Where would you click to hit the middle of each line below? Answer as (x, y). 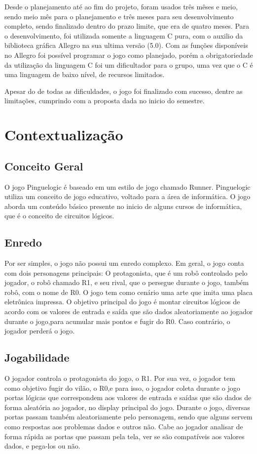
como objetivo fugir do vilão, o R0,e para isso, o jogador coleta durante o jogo (122, 388)
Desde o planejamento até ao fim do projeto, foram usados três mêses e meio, (121, 6)
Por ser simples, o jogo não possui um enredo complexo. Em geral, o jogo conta (124, 263)
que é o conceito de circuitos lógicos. (59, 216)
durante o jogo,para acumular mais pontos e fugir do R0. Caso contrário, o (117, 321)
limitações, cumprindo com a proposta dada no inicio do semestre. (105, 101)
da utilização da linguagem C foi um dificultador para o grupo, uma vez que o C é (129, 64)
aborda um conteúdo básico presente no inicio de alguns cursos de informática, (123, 206)
